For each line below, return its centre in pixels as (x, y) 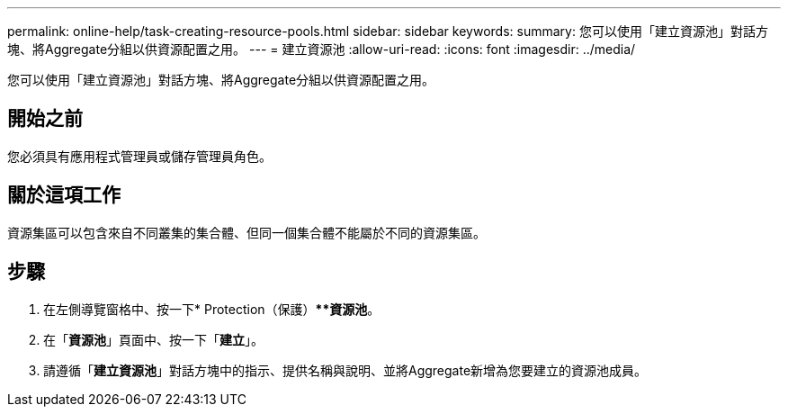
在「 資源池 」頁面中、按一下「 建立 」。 (153, 339)
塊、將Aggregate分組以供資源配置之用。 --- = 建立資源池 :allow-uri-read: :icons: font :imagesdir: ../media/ (322, 49)
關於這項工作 (64, 195)
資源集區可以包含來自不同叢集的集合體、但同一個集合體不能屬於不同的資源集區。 (246, 232)
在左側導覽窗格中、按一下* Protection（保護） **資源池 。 (212, 309)
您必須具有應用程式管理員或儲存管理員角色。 (139, 156)
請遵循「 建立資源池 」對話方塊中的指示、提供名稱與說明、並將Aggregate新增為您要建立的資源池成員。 (345, 370)
